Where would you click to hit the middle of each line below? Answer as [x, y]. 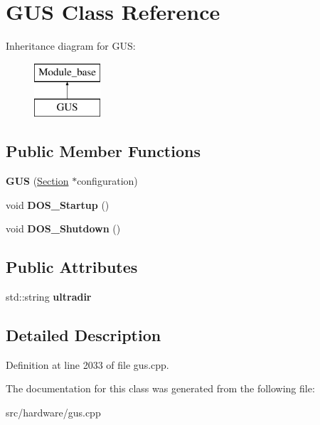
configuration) [107, 181]
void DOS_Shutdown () [63, 228]
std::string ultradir [49, 297]
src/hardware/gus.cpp [53, 413]
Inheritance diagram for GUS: [71, 46]
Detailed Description [84, 335]
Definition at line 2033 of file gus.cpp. [87, 364]
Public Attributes [72, 267]
